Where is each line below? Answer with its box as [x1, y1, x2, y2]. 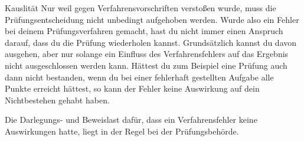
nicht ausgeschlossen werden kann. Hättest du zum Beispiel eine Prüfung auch [5, 59, 287, 71]
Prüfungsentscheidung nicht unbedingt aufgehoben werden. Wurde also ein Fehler [5, 13, 299, 25]
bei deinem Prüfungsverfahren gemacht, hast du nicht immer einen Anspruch [5, 25, 283, 37]
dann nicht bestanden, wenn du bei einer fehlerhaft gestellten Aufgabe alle [5, 70, 274, 83]
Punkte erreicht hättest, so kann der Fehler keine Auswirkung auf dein [5, 82, 260, 95]
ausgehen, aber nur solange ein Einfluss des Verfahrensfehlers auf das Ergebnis [5, 48, 289, 60]
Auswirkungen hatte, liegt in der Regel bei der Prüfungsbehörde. [5, 125, 239, 137]
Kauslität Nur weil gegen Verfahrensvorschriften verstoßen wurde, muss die [5, 2, 276, 14]
